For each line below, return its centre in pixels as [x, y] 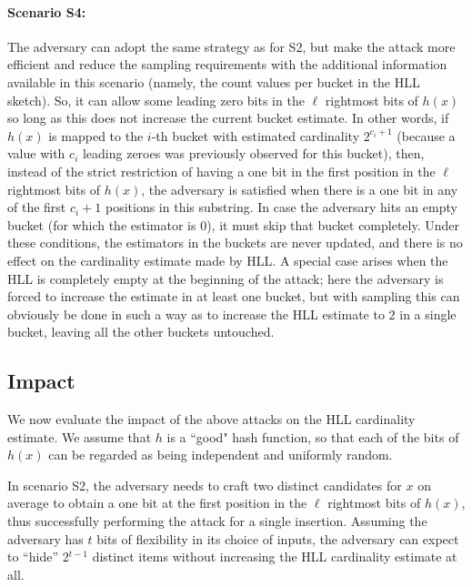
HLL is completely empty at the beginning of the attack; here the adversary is [226, 278]
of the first [37, 207]
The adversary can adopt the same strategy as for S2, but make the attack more [231, 46]
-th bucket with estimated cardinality [256, 135]
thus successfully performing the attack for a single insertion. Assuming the [217, 521]
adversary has [45, 538]
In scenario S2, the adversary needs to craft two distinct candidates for [205, 485]
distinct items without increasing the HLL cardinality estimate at [275, 557]
